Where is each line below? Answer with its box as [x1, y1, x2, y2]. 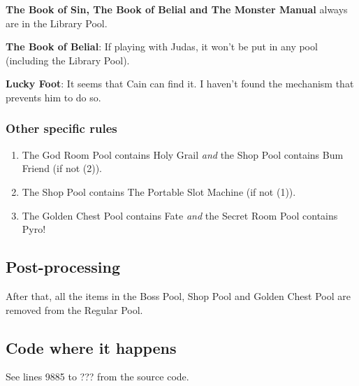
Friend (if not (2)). [22, 161, 103, 176]
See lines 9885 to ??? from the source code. [6, 369, 189, 384]
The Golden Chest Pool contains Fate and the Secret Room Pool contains [22, 208, 338, 222]
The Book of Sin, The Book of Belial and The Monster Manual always [6, 2, 348, 16]
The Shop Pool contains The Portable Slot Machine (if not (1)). [22, 184, 296, 199]
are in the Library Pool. [6, 15, 108, 30]
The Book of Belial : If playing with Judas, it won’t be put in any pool [6, 39, 318, 54]
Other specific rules [6, 120, 117, 137]
